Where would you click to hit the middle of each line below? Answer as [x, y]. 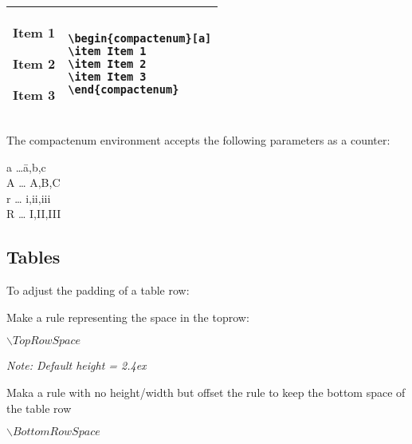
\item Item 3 [107, 76]
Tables [33, 257]
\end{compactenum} [124, 89]
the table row [39, 408]
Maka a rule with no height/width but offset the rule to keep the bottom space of [206, 392]
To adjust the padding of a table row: [98, 290]
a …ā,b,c [26, 166]
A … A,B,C [33, 182]
